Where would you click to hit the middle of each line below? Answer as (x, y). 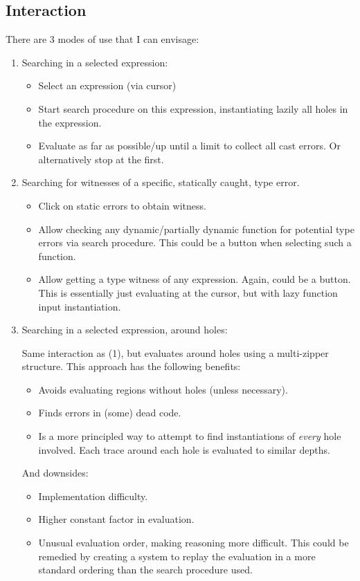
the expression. (70, 122)
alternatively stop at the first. (101, 159)
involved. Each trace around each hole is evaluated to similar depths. (184, 449)
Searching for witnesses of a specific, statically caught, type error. (161, 182)
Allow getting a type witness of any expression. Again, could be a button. (195, 279)
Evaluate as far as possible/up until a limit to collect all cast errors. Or (189, 146)
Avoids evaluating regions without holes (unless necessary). (163, 389)
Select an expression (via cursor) (107, 85)
